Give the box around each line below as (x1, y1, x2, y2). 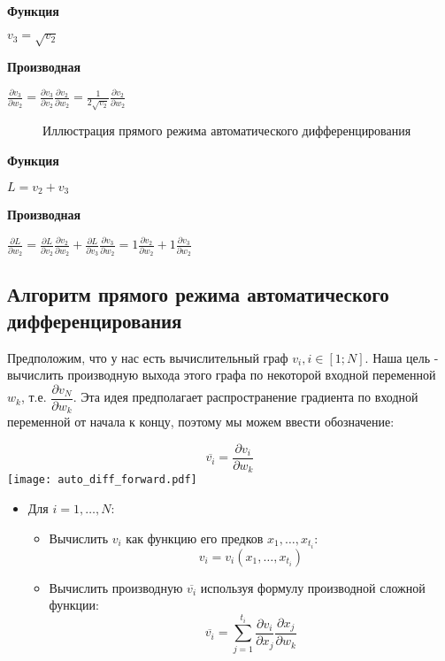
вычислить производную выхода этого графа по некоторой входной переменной (7, 365, 436, 384)
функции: (49, 596, 99, 614)
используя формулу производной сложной (200, 578, 426, 596)
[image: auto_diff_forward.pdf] (7, 473, 197, 487)
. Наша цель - (364, 348, 439, 366)
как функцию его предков (126, 528, 264, 547)
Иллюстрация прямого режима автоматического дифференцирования (42, 121, 411, 140)
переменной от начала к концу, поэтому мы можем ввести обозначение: (7, 412, 395, 431)
